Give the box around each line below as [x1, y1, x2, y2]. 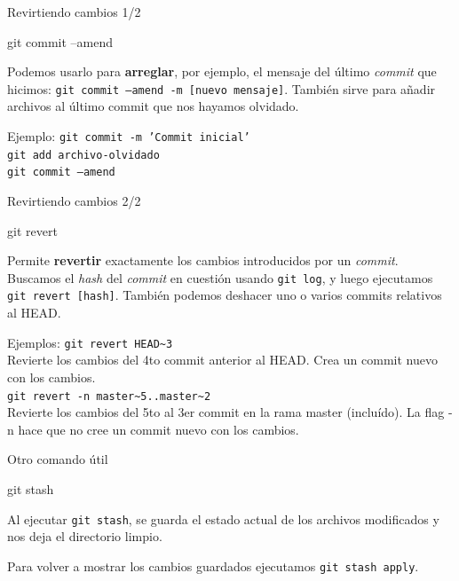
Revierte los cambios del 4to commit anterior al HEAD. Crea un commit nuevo [7, 350, 439, 369]
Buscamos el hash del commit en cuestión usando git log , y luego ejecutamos [7, 268, 433, 287]
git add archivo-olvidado [7, 148, 160, 161]
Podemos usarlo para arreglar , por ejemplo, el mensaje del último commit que [7, 62, 437, 81]
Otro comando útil [7, 450, 108, 468]
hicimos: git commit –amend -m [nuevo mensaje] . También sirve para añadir [7, 79, 436, 98]
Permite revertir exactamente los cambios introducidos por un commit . [7, 251, 399, 270]
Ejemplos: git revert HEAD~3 [7, 333, 173, 351]
